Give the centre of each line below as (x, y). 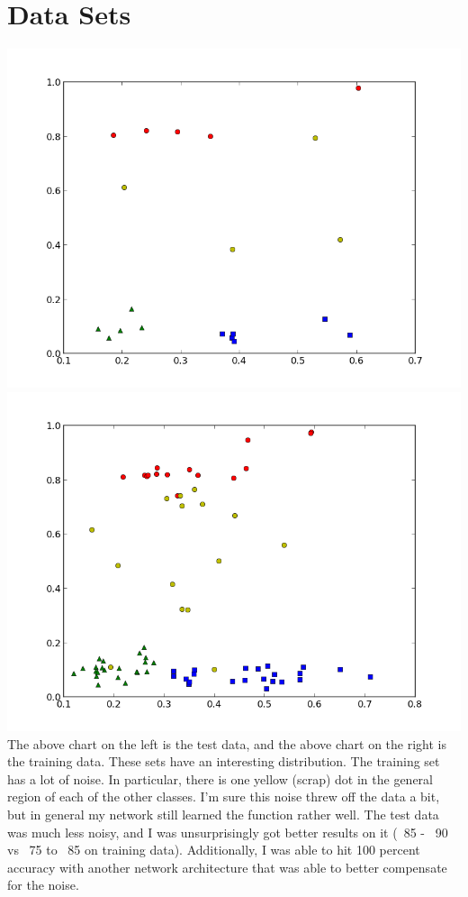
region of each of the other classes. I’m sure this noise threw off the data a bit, (224, 796)
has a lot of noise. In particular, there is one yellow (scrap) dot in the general (220, 778)
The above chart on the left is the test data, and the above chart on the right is (227, 743)
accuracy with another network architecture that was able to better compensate (227, 867)
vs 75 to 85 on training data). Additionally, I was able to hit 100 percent (214, 850)
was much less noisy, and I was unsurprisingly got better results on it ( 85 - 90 (228, 832)
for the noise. (43, 885)
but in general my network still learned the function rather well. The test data (223, 814)
